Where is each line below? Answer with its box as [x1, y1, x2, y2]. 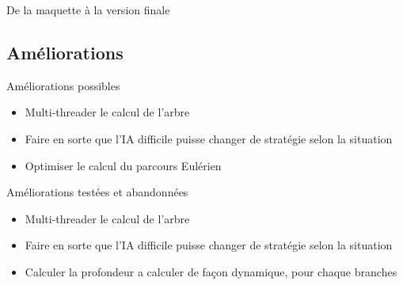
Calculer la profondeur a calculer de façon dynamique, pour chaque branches [25, 263, 397, 279]
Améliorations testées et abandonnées [6, 184, 188, 200]
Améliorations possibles [6, 77, 120, 93]
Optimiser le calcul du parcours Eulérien [25, 157, 222, 173]
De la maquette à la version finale [6, 2, 170, 17]
